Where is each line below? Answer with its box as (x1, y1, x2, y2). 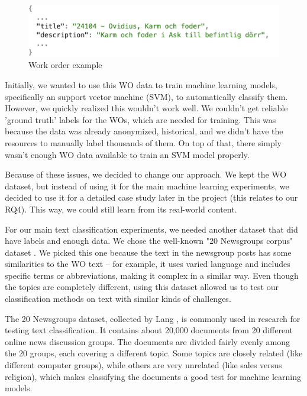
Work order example (28, 59, 102, 71)
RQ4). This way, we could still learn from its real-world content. (5, 202, 237, 215)
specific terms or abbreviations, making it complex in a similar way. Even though (5, 269, 299, 281)
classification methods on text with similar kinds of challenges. (5, 292, 231, 305)
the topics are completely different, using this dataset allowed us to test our (5, 281, 279, 293)
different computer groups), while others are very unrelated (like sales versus (5, 359, 282, 371)
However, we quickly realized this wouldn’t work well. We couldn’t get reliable (5, 102, 288, 114)
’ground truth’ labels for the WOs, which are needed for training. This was (5, 113, 276, 125)
